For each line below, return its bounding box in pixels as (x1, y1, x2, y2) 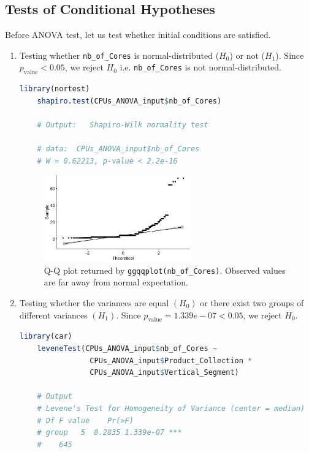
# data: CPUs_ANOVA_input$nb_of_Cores (37, 145, 200, 154)
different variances (19, 308, 88, 321)
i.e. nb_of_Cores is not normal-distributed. (120, 61, 281, 73)
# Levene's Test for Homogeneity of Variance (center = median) (37, 404, 305, 413)
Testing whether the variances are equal (19, 296, 169, 309)
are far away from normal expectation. (44, 276, 188, 288)
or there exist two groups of (200, 296, 304, 309)
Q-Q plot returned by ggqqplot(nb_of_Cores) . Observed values (44, 263, 286, 276)
